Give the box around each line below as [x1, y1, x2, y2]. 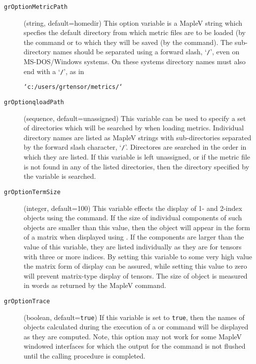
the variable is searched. [24, 171, 96, 181]
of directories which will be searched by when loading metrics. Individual [24, 122, 244, 133]
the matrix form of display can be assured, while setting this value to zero [24, 261, 247, 271]
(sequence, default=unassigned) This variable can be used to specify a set [24, 113, 246, 123]
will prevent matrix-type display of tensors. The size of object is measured [24, 270, 248, 281]
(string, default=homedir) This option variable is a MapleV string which [24, 17, 243, 28]
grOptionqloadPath [4, 99, 64, 106]
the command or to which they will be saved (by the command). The [24, 37, 233, 47]
